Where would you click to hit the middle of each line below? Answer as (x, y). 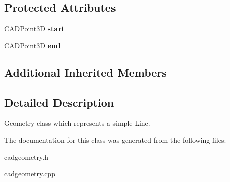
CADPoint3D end (32, 45)
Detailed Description (59, 102)
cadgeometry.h (26, 157)
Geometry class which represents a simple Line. (77, 123)
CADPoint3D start (34, 28)
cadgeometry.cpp (30, 174)
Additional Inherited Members (85, 72)
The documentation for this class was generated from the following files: (115, 140)
